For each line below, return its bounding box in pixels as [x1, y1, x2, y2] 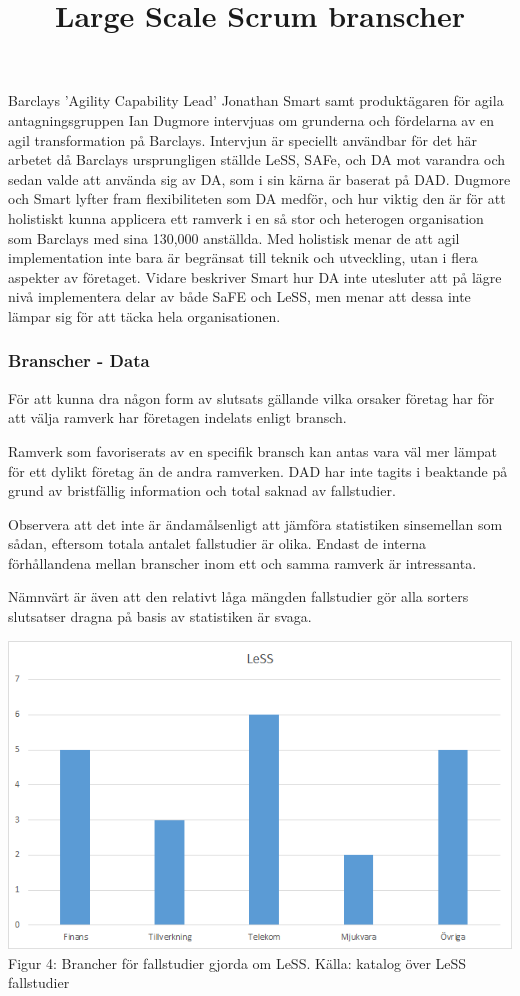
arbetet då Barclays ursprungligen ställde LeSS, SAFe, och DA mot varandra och [8, 149, 506, 170]
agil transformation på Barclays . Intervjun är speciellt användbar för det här [8, 129, 478, 150]
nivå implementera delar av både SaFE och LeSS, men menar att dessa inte [8, 286, 471, 307]
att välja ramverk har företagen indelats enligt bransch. [8, 407, 347, 428]
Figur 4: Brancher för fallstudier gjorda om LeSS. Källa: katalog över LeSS [8, 952, 467, 973]
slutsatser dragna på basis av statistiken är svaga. [8, 606, 312, 627]
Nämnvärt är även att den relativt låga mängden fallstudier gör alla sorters [8, 586, 469, 607]
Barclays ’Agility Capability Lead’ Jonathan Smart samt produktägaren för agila [8, 90, 504, 111]
